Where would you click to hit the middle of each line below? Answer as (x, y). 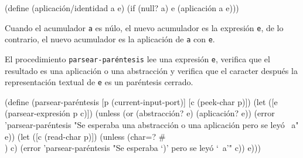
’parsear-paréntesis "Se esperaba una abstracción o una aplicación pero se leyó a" (152, 125)
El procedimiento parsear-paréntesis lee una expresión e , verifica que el (137, 58)
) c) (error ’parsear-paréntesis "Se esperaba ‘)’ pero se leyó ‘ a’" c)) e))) (133, 148)
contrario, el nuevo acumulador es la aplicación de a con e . (110, 39)
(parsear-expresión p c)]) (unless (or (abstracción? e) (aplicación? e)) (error (140, 113)
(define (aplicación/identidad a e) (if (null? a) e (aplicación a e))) (122, 8)
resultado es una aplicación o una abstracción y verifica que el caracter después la (151, 70)
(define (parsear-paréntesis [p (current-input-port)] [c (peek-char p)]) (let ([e (141, 101)
